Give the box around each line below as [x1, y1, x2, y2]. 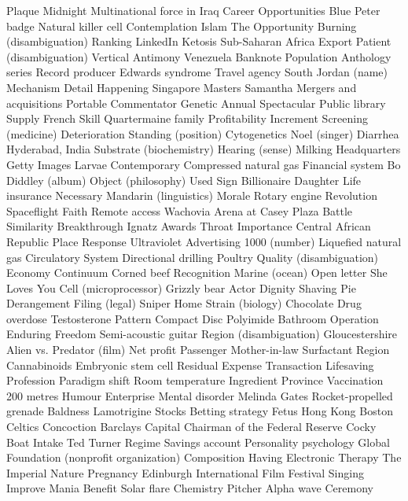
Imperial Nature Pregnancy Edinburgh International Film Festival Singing [6, 464, 364, 481]
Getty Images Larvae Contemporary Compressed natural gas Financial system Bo [6, 156, 401, 172]
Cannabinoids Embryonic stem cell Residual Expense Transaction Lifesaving [6, 356, 374, 373]
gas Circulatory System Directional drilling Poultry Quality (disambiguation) [6, 249, 379, 265]
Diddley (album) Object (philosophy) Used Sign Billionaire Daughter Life [6, 171, 362, 188]
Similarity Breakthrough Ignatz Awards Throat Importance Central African [6, 218, 371, 234]
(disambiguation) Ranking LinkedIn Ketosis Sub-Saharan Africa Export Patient [6, 33, 391, 50]
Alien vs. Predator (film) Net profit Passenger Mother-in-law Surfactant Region [6, 341, 390, 358]
